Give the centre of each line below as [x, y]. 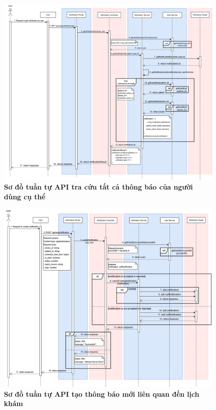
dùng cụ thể [25, 196]
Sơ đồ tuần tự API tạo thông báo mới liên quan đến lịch [102, 394]
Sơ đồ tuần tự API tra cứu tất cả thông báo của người [98, 187]
